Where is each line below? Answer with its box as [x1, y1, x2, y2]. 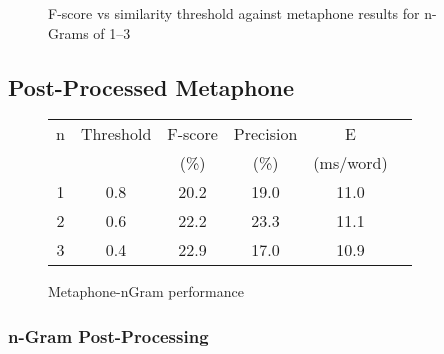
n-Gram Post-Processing [8, 323, 209, 348]
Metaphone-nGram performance [48, 281, 244, 302]
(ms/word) [313, 151, 388, 175]
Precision [233, 122, 298, 146]
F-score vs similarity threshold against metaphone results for [48, 3, 420, 23]
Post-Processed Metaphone [8, 71, 294, 102]
